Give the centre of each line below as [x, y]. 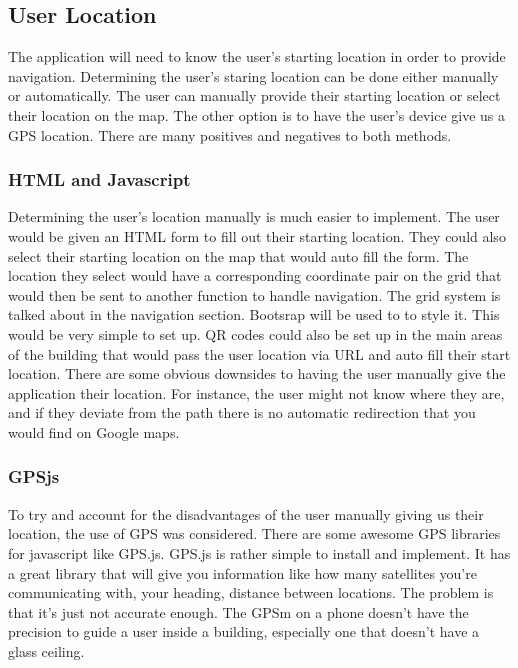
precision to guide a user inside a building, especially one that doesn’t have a [244, 631]
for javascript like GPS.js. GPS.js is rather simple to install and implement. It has [259, 552]
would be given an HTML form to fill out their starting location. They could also [257, 235]
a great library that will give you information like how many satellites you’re [242, 572]
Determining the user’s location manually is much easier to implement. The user [254, 216]
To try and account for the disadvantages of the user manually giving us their [246, 513]
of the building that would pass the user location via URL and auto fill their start [259, 353]
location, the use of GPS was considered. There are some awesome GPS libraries [254, 533]
